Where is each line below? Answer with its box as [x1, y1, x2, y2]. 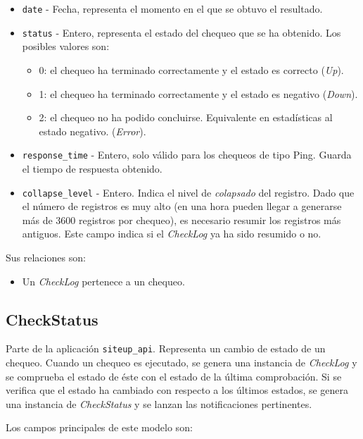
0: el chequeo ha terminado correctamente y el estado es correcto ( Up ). [39, 62, 344, 77]
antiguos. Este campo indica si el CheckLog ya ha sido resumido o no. [22, 226, 321, 241]
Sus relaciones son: [6, 249, 86, 264]
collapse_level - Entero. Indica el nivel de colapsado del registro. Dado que [22, 185, 355, 199]
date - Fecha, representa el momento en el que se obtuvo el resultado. [22, 1, 323, 16]
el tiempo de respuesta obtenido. [22, 161, 163, 175]
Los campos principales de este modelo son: [6, 420, 193, 435]
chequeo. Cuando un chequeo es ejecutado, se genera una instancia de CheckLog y [6, 355, 357, 370]
